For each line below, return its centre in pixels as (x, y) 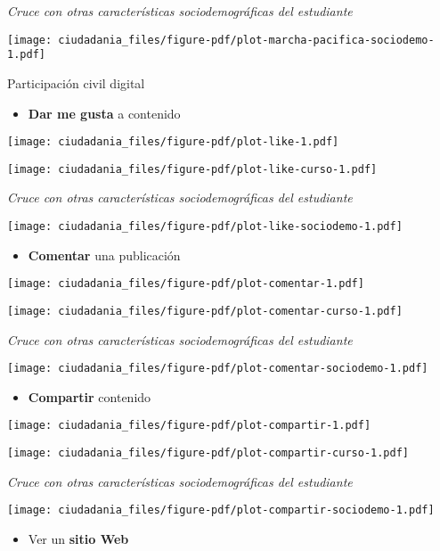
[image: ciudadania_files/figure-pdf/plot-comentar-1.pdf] (186, 284)
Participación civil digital (76, 82)
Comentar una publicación (104, 255)
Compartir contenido (90, 396)
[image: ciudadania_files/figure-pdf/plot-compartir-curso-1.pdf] (208, 453)
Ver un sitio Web (78, 538)
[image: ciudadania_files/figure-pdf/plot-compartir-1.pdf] (189, 426)
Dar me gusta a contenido (104, 113)
